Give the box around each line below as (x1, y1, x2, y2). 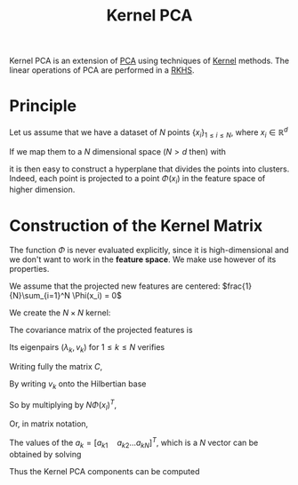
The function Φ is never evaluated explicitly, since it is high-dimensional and (9, 245, 289, 256)
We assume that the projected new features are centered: (9, 281, 221, 291)
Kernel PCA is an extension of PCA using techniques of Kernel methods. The (9, 55, 290, 67)
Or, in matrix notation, (9, 418, 89, 429)
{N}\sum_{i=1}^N (9, 290, 71, 301)
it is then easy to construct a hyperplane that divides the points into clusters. (9, 163, 290, 174)
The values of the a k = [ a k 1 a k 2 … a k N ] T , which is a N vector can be (9, 436, 259, 449)
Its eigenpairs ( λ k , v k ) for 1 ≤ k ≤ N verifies (9, 342, 165, 355)
